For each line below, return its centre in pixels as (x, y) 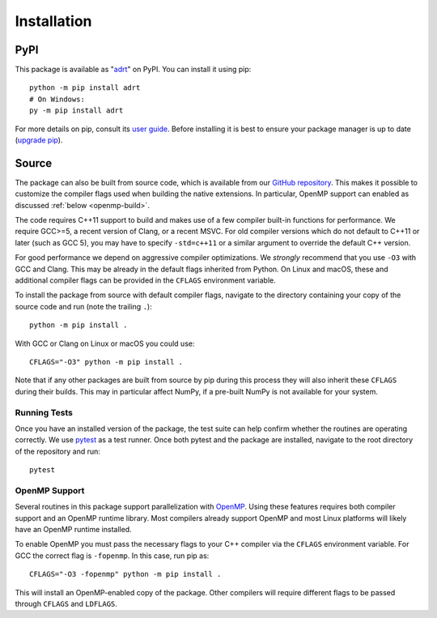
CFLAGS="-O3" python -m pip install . (106, 362)
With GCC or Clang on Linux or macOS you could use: (105, 343)
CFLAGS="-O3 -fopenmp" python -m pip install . (125, 574)
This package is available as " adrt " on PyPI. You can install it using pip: (133, 70)
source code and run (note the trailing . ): (84, 306)
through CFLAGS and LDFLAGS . (66, 603)
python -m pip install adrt (85, 88)
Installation (53, 21)
